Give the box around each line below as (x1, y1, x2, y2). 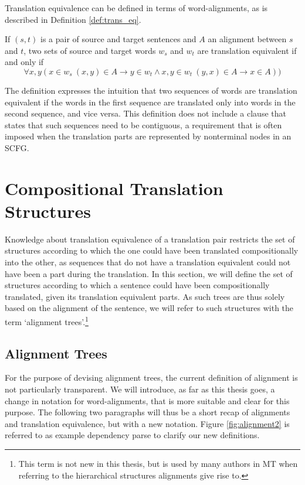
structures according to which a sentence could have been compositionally (5, 279, 270, 291)
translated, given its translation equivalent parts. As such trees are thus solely (5, 290, 285, 302)
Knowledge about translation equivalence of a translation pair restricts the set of (5, 233, 295, 245)
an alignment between (208, 33, 287, 45)
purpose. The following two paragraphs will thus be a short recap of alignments (5, 406, 290, 418)
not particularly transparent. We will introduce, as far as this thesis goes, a (5, 383, 275, 395)
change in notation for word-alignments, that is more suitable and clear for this (5, 394, 290, 407)
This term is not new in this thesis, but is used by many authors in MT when (18, 457, 298, 470)
